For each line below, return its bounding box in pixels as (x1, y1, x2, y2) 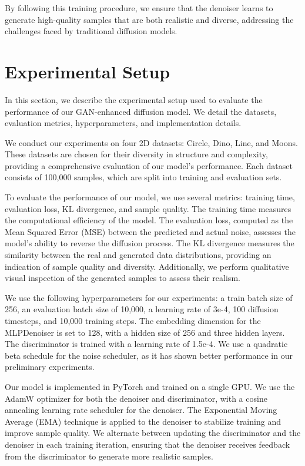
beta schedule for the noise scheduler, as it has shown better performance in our (5, 349, 293, 361)
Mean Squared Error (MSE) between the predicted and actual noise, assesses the (5, 225, 296, 237)
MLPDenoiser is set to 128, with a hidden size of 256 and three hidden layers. (5, 326, 285, 338)
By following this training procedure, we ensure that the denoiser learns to (5, 2, 273, 14)
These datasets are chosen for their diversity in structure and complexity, (5, 148, 268, 160)
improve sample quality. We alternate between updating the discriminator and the (5, 427, 301, 439)
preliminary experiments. (5, 361, 95, 373)
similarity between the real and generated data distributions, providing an (5, 249, 272, 261)
